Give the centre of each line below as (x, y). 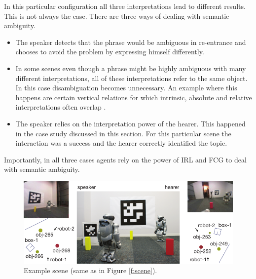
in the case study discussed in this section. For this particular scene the (123, 133)
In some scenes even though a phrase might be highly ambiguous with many (131, 68)
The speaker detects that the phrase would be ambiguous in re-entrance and (131, 42)
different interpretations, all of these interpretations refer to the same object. (131, 78)
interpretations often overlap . (61, 107)
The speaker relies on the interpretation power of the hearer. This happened (130, 123)
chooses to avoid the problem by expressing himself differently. (110, 52)
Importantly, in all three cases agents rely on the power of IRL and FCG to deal (125, 159)
